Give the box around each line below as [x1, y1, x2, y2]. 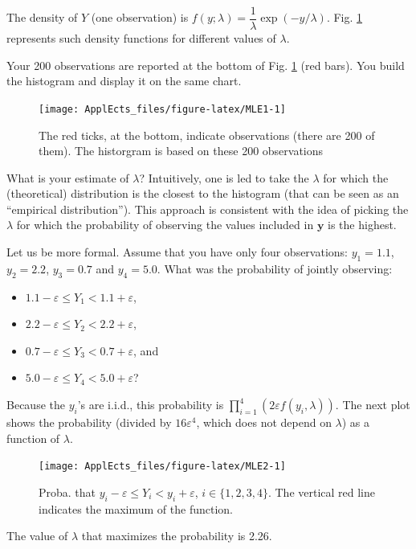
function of [6, 429, 60, 446]
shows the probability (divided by [6, 414, 172, 431]
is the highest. [328, 216, 397, 233]
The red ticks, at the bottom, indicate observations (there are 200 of [39, 126, 375, 143]
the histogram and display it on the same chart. [6, 72, 242, 89]
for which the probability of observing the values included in [16, 216, 314, 233]
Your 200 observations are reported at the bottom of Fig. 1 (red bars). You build [6, 56, 405, 73]
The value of [6, 527, 68, 544]
